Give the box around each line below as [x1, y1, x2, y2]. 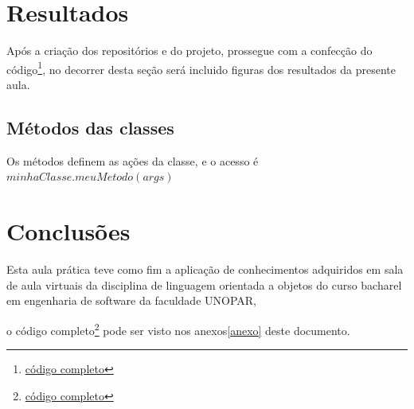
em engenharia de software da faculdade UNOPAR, [6, 292, 256, 309]
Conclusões [6, 215, 131, 247]
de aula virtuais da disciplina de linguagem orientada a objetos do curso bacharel [6, 276, 402, 293]
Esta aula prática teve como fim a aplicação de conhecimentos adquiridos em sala [6, 261, 404, 278]
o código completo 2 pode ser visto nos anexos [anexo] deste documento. [6, 319, 350, 338]
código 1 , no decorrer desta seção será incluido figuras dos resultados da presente [6, 58, 396, 77]
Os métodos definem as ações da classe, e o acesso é [6, 152, 259, 169]
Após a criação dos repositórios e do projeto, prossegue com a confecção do [6, 42, 373, 59]
